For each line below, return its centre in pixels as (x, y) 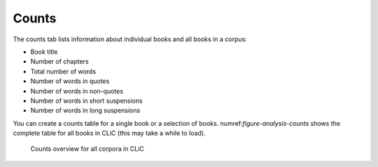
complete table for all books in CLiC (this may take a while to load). (109, 133)
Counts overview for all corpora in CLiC (87, 149)
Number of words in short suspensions (86, 101)
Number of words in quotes (70, 81)
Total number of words (63, 71)
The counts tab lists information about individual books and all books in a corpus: (130, 39)
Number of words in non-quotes (77, 91)
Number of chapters (59, 61)
